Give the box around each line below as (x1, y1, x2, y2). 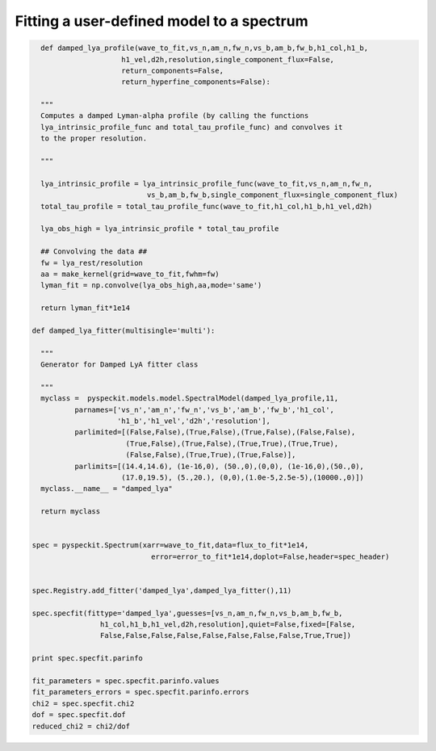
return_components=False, (121, 65, 224, 75)
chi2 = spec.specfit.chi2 (31, 699, 135, 708)
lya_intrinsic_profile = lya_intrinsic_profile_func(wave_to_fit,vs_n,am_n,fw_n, (40, 178, 373, 188)
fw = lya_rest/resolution (40, 258, 143, 267)
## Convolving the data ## (40, 247, 148, 256)
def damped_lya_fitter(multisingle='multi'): (31, 325, 216, 335)
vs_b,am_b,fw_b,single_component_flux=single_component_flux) (146, 191, 399, 199)
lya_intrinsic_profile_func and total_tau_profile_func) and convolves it (40, 122, 343, 132)
